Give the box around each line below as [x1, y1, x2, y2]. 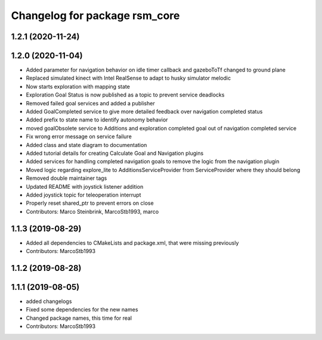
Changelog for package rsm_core [11, 9, 180, 22]
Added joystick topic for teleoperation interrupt [26, 191, 141, 198]
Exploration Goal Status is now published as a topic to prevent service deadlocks [26, 91, 225, 98]
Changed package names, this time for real [26, 314, 132, 322]
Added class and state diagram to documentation [26, 141, 147, 148]
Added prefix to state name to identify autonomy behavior [26, 116, 168, 123]
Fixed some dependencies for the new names [26, 306, 138, 313]
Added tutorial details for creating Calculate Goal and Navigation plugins [26, 149, 204, 157]
